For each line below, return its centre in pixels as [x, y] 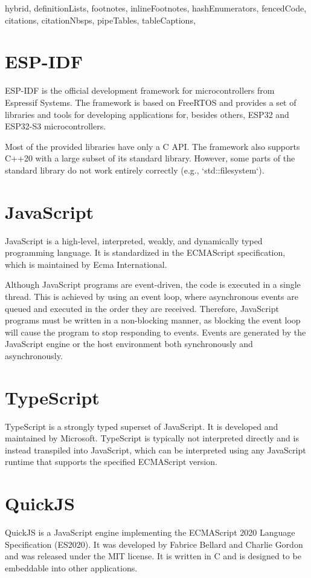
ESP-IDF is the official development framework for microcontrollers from [140, 90]
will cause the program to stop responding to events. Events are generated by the [155, 332]
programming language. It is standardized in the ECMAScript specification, [145, 252]
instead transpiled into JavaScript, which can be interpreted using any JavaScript [155, 450]
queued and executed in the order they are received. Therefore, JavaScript [142, 308]
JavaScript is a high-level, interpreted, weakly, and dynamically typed [134, 240]
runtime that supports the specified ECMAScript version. [111, 462]
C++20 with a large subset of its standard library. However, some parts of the [150, 158]
